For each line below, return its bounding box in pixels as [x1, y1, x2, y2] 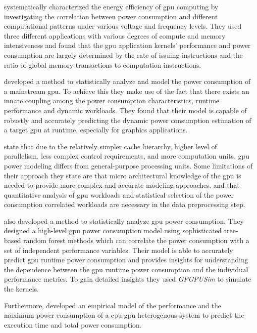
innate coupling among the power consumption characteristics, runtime [4, 95, 219, 106]
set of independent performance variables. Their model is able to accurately [4, 245, 233, 255]
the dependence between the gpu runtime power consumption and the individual [4, 264, 248, 274]
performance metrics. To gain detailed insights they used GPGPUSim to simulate [4, 274, 252, 284]
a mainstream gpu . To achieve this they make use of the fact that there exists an [4, 85, 250, 96]
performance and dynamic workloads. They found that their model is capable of [4, 105, 247, 115]
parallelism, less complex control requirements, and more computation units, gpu [4, 151, 250, 161]
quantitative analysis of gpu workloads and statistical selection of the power [4, 189, 234, 200]
